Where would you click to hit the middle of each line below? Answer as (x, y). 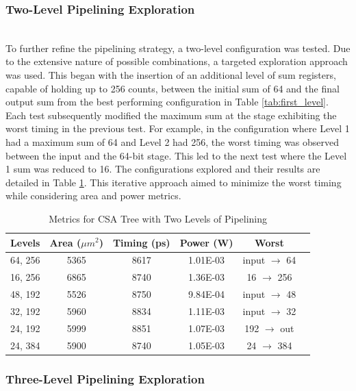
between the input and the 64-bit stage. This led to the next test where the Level (176, 155)
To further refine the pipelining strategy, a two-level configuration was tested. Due (178, 48)
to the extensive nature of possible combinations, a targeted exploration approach (177, 61)
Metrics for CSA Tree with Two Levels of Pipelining (158, 218)
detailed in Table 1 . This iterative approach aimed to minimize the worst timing (174, 182)
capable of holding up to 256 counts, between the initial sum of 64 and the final (173, 88)
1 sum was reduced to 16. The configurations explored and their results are (163, 169)
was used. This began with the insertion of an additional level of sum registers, (171, 75)
